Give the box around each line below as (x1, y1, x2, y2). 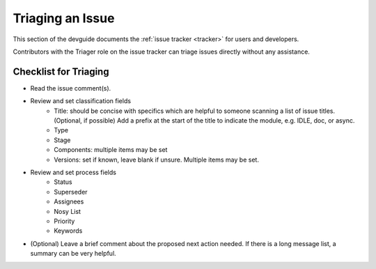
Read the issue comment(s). (30, 84, 111, 92)
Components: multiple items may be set (54, 146, 168, 154)
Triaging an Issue (13, 10, 115, 26)
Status (54, 178, 72, 186)
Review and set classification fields (30, 97, 132, 105)
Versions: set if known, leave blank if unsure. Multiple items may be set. (54, 155, 259, 164)
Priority (54, 217, 75, 225)
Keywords (54, 226, 83, 235)
